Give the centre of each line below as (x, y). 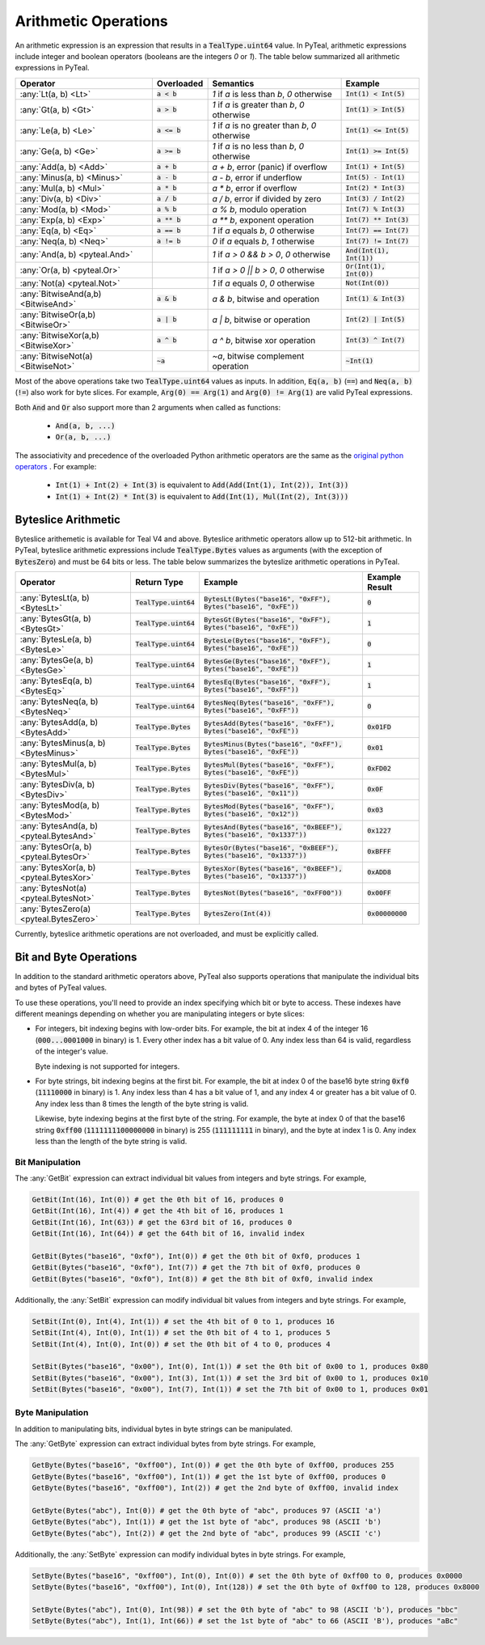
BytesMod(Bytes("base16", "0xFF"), (269, 806)
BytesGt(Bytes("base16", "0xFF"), (267, 619)
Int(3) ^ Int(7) (375, 340)
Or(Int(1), (365, 266)
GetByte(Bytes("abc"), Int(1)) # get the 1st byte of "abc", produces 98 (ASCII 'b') (207, 1522)
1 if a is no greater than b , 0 (264, 125)
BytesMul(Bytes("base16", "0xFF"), (269, 765)
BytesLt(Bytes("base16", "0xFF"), (267, 599)
